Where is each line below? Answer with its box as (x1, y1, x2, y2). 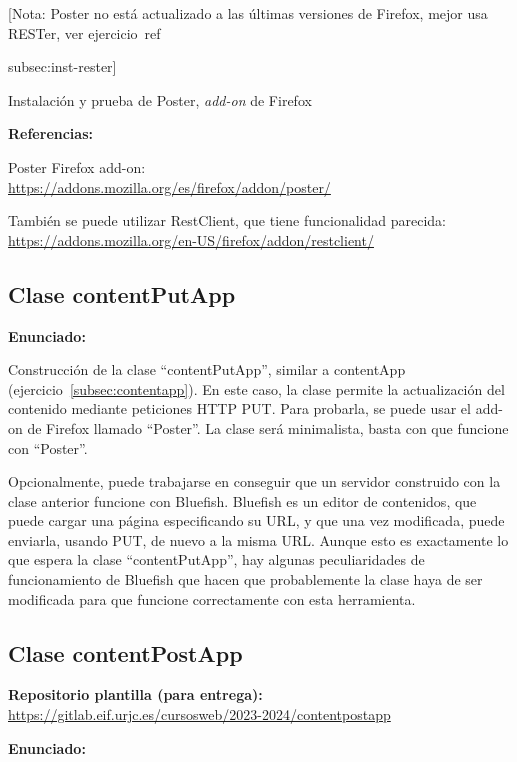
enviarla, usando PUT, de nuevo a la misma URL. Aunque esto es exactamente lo (8, 529, 509, 550)
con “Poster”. (8, 437, 88, 458)
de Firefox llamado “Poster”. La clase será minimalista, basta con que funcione (27, 417, 509, 438)
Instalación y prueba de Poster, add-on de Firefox (8, 89, 312, 110)
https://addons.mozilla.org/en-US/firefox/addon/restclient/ (8, 229, 374, 250)
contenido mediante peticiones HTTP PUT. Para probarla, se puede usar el (8, 398, 471, 419)
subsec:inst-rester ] (8, 56, 117, 77)
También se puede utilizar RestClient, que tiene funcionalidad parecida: (8, 210, 446, 231)
